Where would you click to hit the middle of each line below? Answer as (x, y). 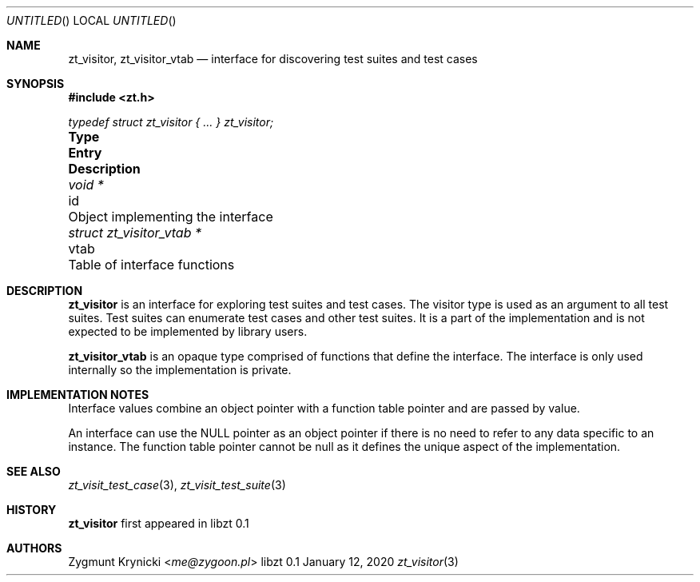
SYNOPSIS (36, 84)
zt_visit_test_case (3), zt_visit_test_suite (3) (177, 485)
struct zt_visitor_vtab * (135, 233)
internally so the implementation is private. (180, 370)
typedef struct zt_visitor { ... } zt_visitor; (171, 122)
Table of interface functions (151, 265)
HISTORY (32, 510)
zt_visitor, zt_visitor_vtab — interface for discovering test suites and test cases (273, 59)
